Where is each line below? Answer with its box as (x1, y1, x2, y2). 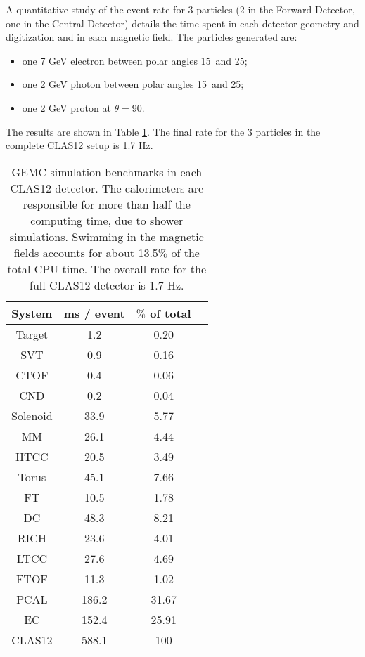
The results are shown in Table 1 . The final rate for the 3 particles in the (6, 124, 321, 138)
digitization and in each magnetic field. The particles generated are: (6, 30, 297, 44)
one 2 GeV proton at (22, 100, 111, 115)
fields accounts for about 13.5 (13, 244, 158, 261)
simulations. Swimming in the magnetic (9, 228, 204, 245)
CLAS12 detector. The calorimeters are (10, 179, 204, 196)
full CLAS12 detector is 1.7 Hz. (30, 276, 184, 293)
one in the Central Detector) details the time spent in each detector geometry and (6, 15, 359, 30)
